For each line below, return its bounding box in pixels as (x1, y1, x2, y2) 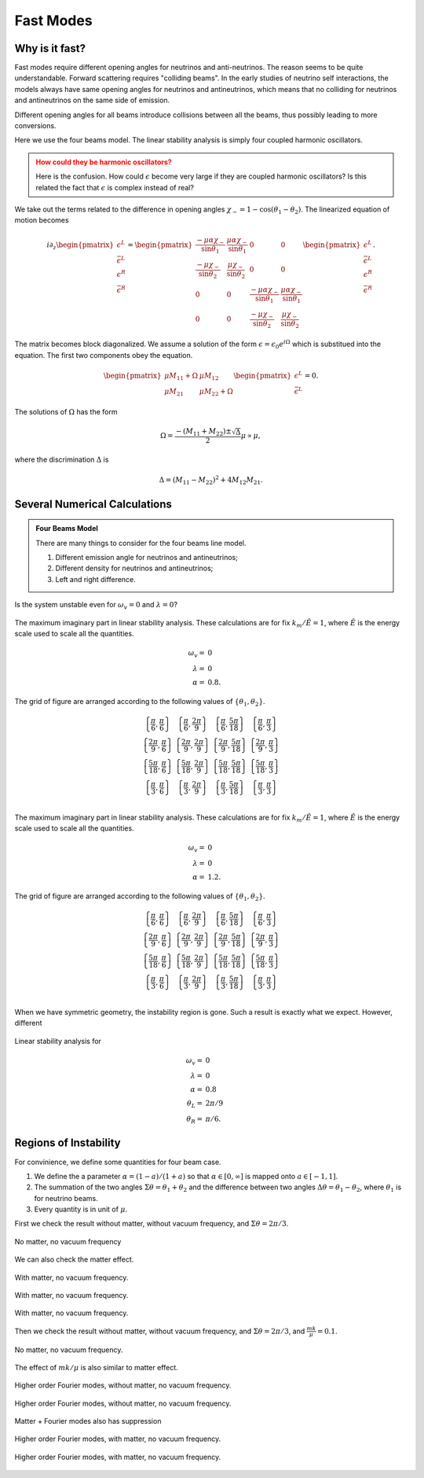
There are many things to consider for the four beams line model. (35, 538, 247, 547)
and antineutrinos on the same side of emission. (14, 95, 170, 105)
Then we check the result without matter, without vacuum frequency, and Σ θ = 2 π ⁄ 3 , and (14, 1326, 305, 1336)
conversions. (14, 121, 57, 131)
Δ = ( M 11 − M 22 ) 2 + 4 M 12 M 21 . (159, 474, 263, 487)
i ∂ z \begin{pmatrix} (46, 240, 114, 251)
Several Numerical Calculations (14, 497, 173, 510)
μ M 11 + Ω (163, 370, 199, 381)
